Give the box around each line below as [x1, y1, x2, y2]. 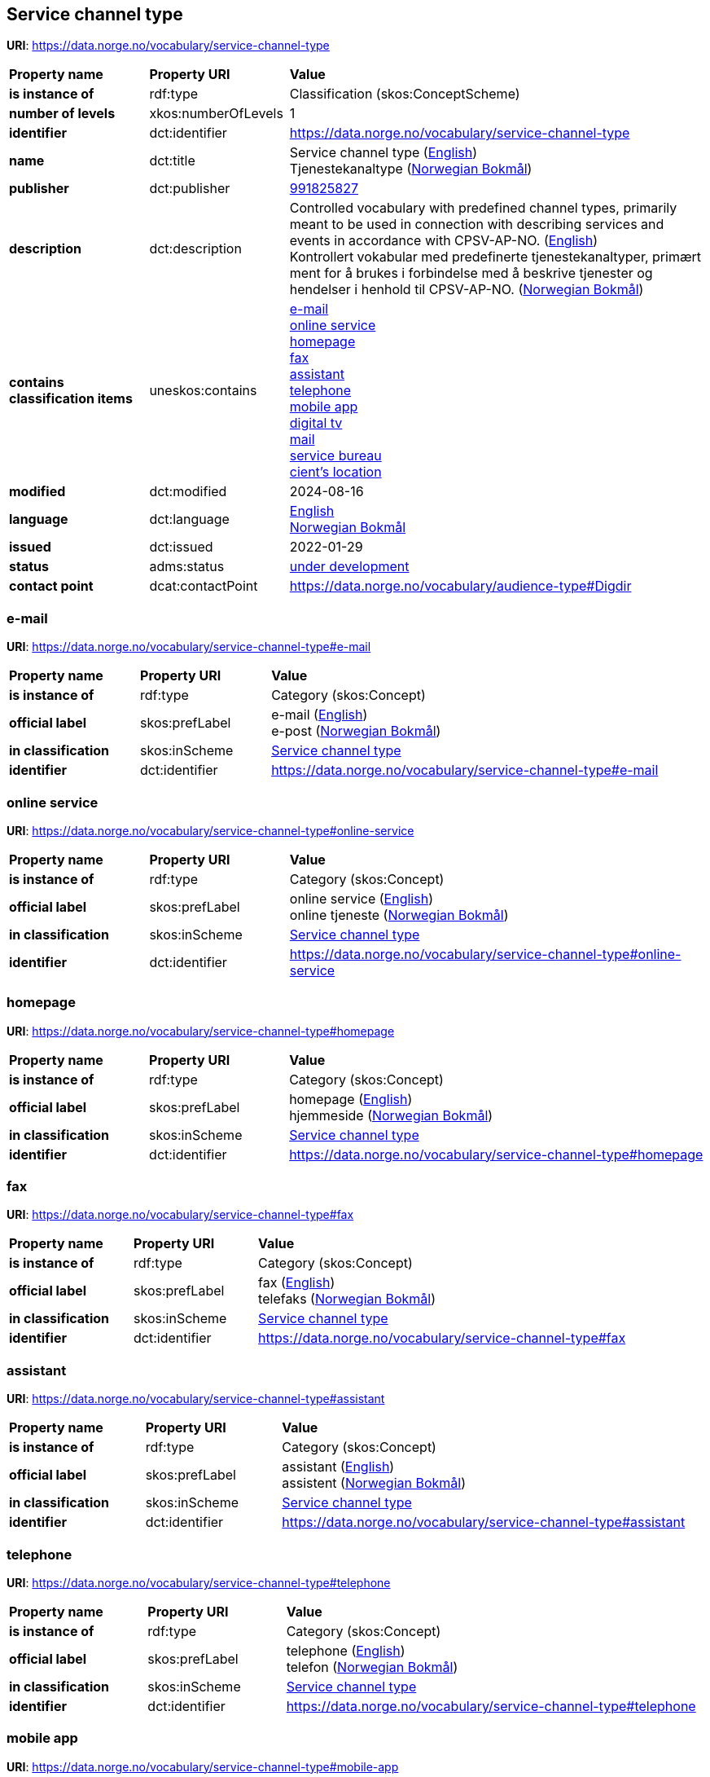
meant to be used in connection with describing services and [289, 216, 664, 233]
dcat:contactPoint [149, 578, 258, 595]
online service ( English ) [289, 890, 433, 907]
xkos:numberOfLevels [149, 105, 283, 122]
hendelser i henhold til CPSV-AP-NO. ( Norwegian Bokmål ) [289, 281, 644, 298]
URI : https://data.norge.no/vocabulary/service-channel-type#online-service [7, 823, 414, 838]
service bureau [289, 447, 382, 464]
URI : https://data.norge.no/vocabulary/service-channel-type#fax [7, 1207, 354, 1222]
